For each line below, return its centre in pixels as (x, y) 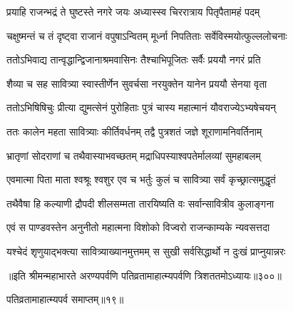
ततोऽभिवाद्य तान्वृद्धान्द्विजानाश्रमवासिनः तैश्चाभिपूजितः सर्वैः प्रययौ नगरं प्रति (134, 60)
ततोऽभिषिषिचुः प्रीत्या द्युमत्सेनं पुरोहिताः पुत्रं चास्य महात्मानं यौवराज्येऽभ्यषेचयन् (141, 107)
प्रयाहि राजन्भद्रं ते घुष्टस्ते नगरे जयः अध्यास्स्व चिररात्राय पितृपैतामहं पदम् (133, 11)
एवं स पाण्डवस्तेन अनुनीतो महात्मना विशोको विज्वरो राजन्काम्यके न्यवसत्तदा (138, 227)
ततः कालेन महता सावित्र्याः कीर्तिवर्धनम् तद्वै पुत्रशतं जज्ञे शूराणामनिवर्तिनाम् (134, 131)
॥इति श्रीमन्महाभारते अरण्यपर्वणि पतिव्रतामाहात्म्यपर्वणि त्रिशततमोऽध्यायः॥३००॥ (144, 275)
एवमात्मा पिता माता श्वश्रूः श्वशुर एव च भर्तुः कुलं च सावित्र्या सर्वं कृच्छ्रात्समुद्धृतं (141, 179)
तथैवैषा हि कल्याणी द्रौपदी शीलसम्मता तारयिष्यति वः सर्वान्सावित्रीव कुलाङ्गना (140, 203)
